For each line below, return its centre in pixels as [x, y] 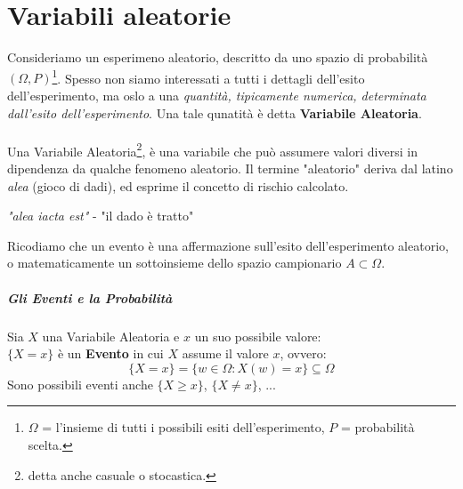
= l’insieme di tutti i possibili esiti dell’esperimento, [183, 427]
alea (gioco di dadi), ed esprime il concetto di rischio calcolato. [178, 185]
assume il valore [225, 353]
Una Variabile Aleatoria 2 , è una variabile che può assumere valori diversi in [212, 149]
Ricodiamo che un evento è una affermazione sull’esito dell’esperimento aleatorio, [228, 245]
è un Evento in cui [110, 353]
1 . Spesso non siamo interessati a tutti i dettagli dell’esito [208, 76]
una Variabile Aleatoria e [111, 336]
